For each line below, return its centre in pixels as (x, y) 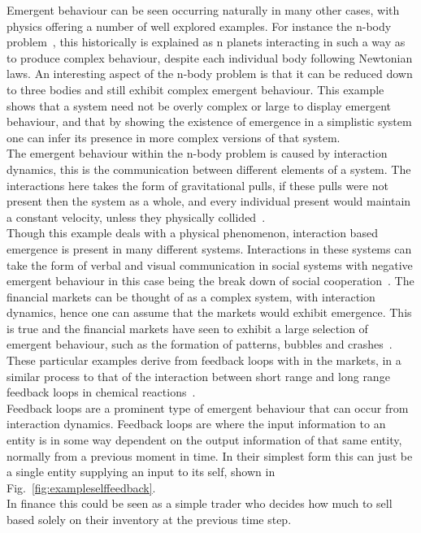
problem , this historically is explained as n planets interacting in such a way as (206, 42)
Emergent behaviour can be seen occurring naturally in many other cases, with (203, 10)
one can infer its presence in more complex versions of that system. (174, 137)
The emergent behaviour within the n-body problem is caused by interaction (197, 153)
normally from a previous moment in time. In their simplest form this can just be (210, 455)
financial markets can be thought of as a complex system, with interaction (191, 296)
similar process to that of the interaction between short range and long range (198, 376)
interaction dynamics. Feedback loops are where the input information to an (196, 424)
